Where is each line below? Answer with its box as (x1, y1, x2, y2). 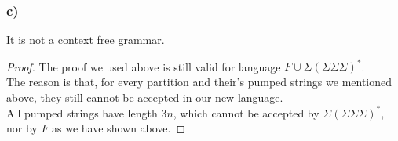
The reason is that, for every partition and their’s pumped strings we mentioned (6, 73, 393, 89)
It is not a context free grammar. (6, 31, 165, 48)
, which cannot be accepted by (173, 104, 319, 121)
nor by (6, 120, 38, 136)
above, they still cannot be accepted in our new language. (6, 89, 283, 105)
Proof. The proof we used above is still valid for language (6, 58, 281, 74)
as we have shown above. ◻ (52, 120, 186, 136)
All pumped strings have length (6, 104, 158, 121)
